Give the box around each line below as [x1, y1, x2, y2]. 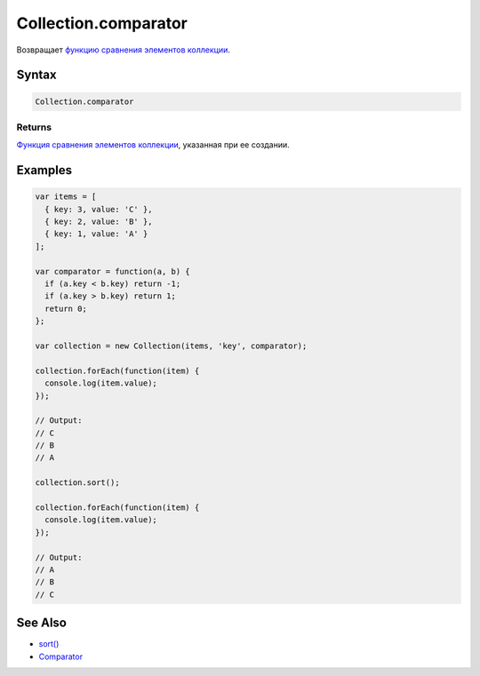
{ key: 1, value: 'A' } [44, 229, 148, 239]
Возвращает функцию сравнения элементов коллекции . [16, 44, 231, 55]
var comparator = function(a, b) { [35, 266, 190, 276]
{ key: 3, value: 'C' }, [44, 204, 153, 214]
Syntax [16, 68, 57, 83]
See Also [16, 616, 67, 631]
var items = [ [35, 192, 97, 202]
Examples [16, 163, 73, 178]
